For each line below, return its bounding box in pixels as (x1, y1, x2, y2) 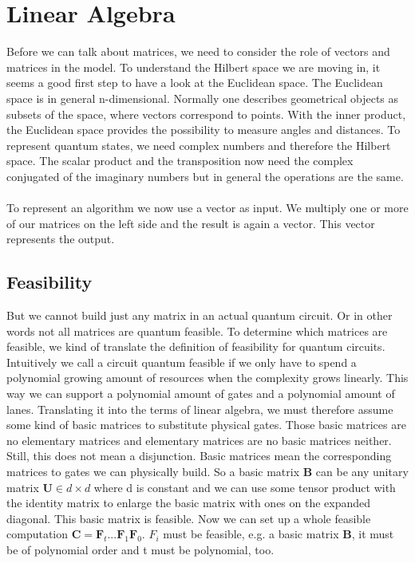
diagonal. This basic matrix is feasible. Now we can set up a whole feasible (6, 510, 371, 526)
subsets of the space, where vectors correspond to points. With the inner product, (6, 105, 406, 122)
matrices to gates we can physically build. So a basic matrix (6, 463, 300, 479)
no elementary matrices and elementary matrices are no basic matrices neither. (6, 431, 392, 448)
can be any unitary (315, 463, 409, 479)
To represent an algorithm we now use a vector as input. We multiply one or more (6, 199, 409, 216)
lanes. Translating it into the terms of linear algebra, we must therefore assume (6, 400, 393, 417)
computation (6, 526, 69, 542)
